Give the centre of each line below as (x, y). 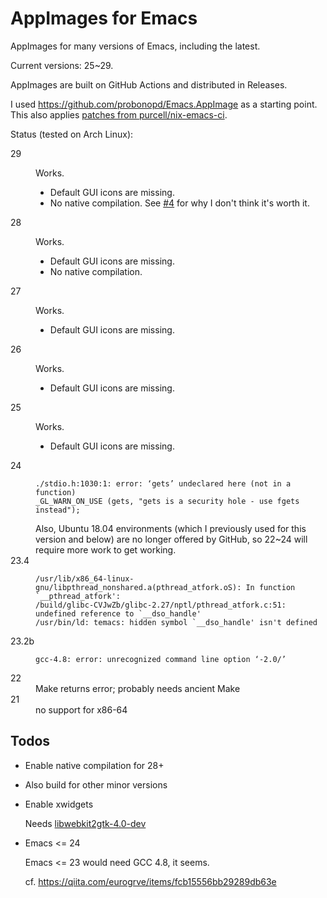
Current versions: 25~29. (62, 65)
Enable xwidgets (59, 804)
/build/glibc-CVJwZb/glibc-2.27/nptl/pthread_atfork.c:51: (161, 605)
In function (270, 587)
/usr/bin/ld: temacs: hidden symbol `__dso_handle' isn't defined (176, 622)
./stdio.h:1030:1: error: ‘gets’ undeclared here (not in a (163, 483)
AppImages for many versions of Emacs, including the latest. (135, 46)
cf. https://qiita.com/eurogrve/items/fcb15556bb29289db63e (150, 881)
